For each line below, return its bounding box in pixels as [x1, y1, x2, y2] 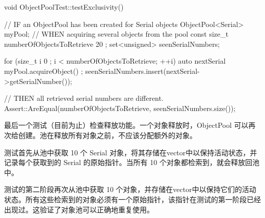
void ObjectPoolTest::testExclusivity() [4, 2, 124, 12]
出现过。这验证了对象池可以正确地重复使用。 [4, 204, 154, 214]
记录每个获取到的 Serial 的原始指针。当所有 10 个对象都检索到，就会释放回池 [4, 157, 259, 168]
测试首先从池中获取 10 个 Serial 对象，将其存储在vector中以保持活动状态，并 [4, 147, 257, 157]
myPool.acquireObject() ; [4, 65, 83, 76]
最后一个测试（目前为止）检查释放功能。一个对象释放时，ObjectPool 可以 [4, 120, 249, 130]
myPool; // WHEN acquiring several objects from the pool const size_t [4, 29, 229, 39]
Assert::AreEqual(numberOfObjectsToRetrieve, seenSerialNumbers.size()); [4, 102, 236, 113]
